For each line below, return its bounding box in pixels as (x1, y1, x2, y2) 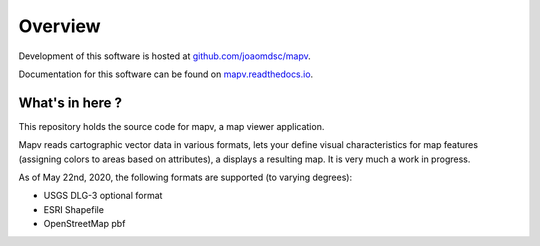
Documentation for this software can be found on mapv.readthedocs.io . (18, 68, 314, 80)
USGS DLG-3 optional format (43, 190, 163, 202)
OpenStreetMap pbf (43, 218, 126, 230)
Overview (18, 15, 101, 37)
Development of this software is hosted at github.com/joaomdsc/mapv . (18, 50, 312, 62)
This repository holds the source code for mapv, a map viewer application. (18, 120, 325, 132)
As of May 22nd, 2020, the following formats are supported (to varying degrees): (18, 171, 353, 184)
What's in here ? (18, 94, 123, 111)
